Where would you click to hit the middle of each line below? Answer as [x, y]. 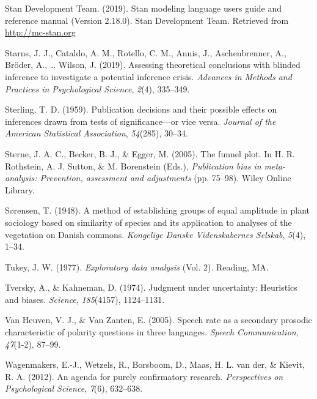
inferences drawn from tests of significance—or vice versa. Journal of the [140, 121]
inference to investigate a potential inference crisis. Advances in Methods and [148, 76]
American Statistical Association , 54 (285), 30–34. [97, 133]
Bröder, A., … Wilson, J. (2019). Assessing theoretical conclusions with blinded [153, 65]
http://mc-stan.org [40, 32]
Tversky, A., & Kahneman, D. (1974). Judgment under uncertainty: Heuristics [151, 287]
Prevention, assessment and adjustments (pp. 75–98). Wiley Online [166, 178]
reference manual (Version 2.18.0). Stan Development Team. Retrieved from [147, 20]
